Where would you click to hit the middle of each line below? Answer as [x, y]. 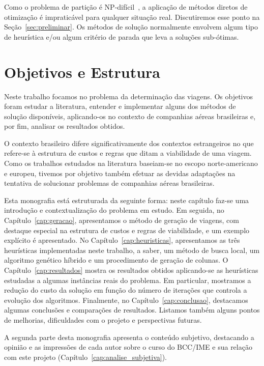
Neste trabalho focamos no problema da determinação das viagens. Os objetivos [129, 96]
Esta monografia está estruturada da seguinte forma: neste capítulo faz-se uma [127, 200]
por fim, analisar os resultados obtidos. [65, 126]
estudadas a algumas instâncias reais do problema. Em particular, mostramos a [128, 280]
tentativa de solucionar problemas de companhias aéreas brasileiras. [109, 183]
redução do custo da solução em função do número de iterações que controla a [126, 290]
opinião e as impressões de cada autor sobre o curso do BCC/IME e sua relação [128, 347]
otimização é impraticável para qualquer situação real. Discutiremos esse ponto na [132, 17]
